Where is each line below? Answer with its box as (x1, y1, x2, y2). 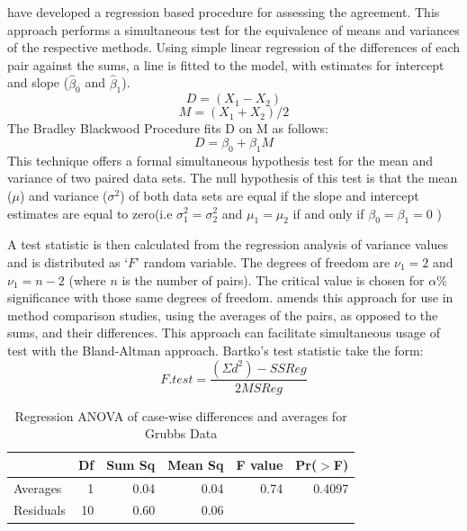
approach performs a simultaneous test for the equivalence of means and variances (7, 20, 460, 39)
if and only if (292, 203, 364, 222)
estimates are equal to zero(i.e (7, 203, 173, 222)
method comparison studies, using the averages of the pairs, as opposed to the (7, 305, 438, 324)
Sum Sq (106, 454, 156, 473)
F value (236, 454, 283, 473)
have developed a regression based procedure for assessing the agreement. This (7, 3, 440, 21)
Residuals (13, 500, 66, 519)
